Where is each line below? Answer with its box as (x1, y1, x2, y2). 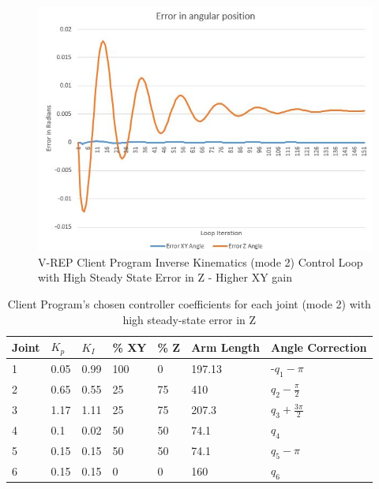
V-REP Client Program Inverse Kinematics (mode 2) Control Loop (38, 253, 363, 270)
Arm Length (191, 338, 260, 355)
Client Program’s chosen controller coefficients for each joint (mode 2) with (7, 296, 371, 312)
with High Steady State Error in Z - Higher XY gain (38, 269, 292, 286)
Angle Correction (270, 338, 367, 355)
